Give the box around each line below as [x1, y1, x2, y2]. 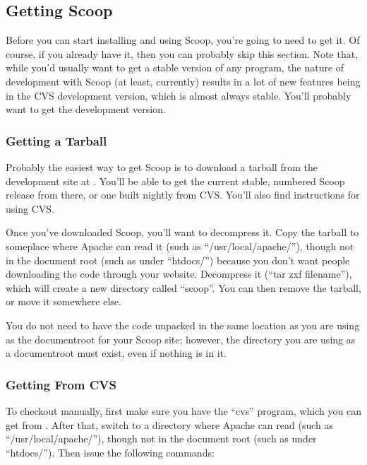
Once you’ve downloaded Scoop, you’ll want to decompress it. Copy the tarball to [6, 225, 359, 240]
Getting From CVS [6, 375, 117, 393]
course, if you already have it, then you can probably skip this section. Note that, [6, 46, 358, 61]
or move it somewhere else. [6, 294, 121, 309]
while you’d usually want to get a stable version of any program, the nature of [6, 60, 344, 75]
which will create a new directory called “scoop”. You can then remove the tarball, [6, 280, 361, 295]
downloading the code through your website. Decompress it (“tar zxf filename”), [6, 266, 352, 281]
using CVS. [6, 201, 54, 216]
